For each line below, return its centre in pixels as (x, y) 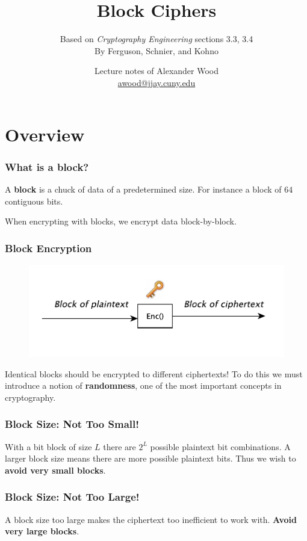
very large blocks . (42, 531)
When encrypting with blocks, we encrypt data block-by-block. (121, 221)
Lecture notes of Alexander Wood (157, 71)
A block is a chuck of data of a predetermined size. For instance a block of (143, 189)
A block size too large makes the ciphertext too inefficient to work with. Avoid (151, 519)
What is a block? (47, 166)
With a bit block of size (48, 446)
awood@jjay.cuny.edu (157, 82)
